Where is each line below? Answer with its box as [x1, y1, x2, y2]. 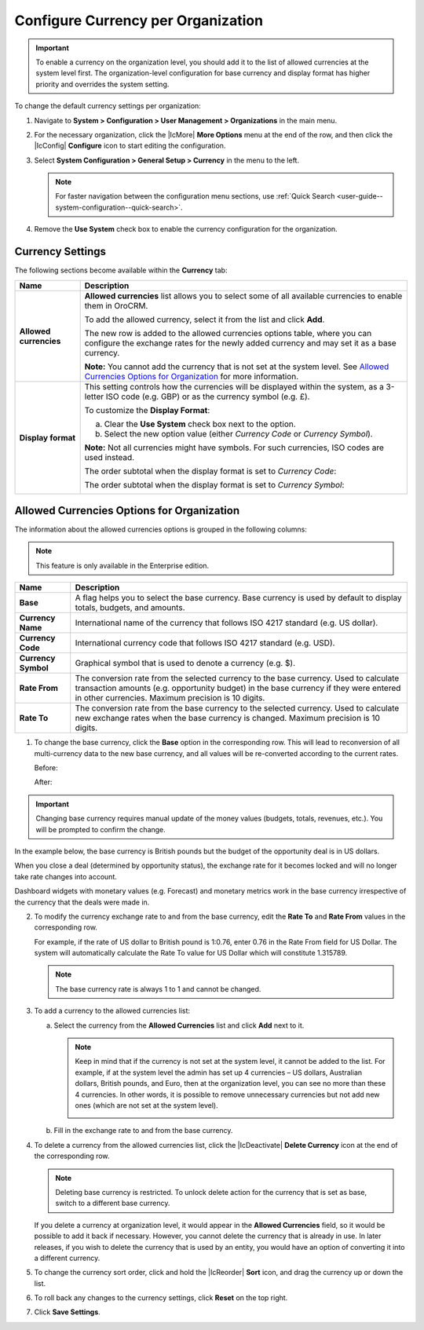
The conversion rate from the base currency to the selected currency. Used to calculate [75, 703, 400, 714]
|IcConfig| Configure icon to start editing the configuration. [34, 141, 226, 151]
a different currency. [34, 1253, 101, 1262]
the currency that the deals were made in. [14, 897, 150, 907]
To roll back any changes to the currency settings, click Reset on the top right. [34, 1293, 288, 1303]
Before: [34, 763, 58, 773]
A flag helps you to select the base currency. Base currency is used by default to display [75, 593, 402, 604]
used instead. [84, 451, 135, 462]
